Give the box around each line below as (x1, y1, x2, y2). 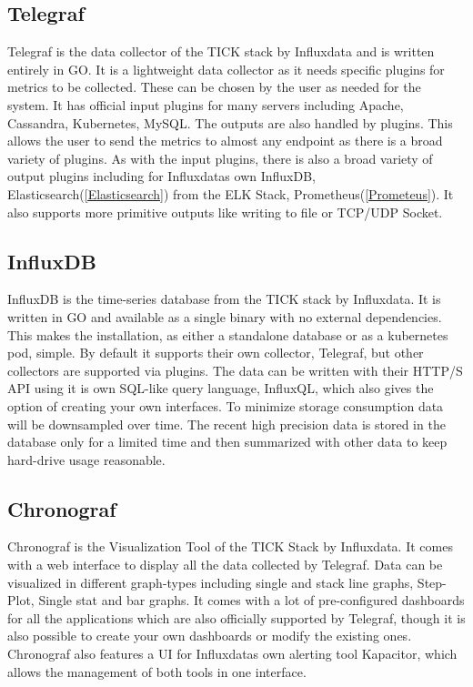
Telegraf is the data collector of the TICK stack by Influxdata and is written (7, 42, 435, 61)
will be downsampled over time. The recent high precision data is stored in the (7, 414, 446, 433)
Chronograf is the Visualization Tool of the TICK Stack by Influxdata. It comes (7, 537, 453, 556)
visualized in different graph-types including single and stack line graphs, (7, 572, 414, 591)
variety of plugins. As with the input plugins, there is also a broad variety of (7, 148, 433, 167)
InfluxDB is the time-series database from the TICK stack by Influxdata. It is (7, 289, 441, 308)
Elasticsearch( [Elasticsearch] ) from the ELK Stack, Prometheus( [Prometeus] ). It (7, 184, 454, 203)
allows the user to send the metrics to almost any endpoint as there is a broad (7, 131, 443, 150)
